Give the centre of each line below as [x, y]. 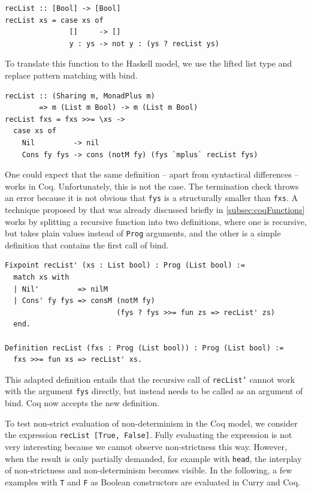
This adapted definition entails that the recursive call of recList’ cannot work [150, 379]
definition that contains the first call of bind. [87, 244]
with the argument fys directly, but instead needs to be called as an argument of [154, 391]
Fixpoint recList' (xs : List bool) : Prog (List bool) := [125, 265]
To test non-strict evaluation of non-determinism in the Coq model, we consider [151, 423]
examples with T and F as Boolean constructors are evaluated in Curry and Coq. [153, 481]
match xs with [41, 277]
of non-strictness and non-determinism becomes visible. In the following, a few [149, 470]
